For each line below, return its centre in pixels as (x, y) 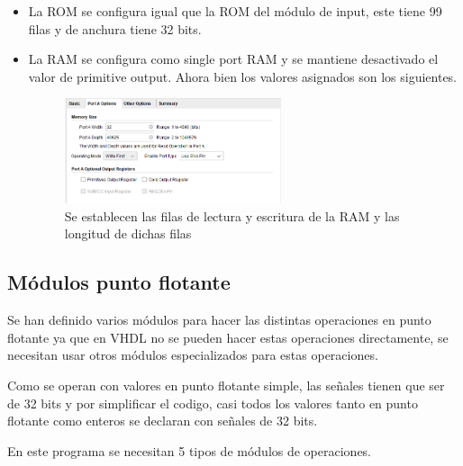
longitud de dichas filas (128, 233)
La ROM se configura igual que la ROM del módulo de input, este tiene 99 (235, 11)
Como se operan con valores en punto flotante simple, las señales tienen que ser (226, 385)
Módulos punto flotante (119, 282)
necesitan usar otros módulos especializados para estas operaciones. (193, 355)
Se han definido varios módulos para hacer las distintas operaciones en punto (219, 320)
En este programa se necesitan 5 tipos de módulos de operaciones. (190, 450)
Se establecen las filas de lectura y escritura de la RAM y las (232, 215)
